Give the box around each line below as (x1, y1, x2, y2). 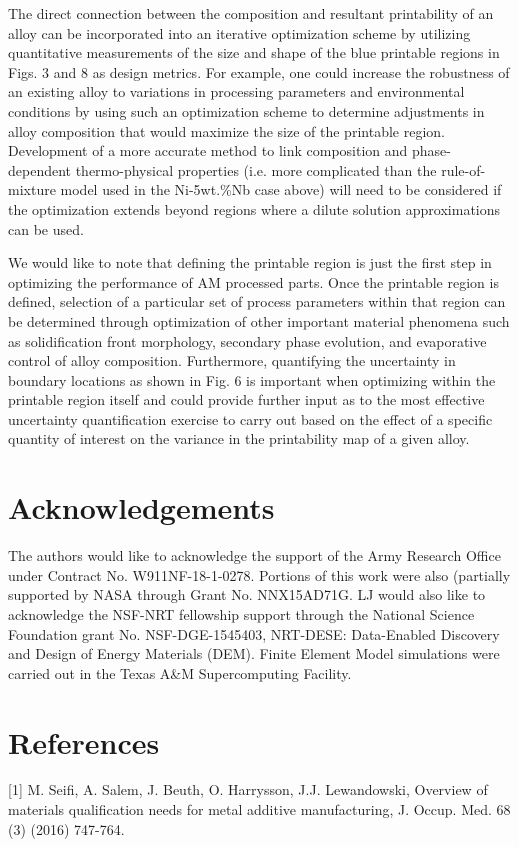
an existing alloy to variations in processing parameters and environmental (8, 81, 465, 102)
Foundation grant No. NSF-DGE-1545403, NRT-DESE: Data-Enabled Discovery (8, 623, 500, 644)
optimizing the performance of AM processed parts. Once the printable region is (8, 271, 499, 292)
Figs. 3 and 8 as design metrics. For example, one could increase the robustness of (8, 61, 510, 82)
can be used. (8, 218, 84, 239)
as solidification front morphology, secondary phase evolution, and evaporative (8, 330, 487, 351)
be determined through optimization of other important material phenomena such (8, 310, 510, 331)
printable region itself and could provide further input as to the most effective (8, 389, 485, 410)
